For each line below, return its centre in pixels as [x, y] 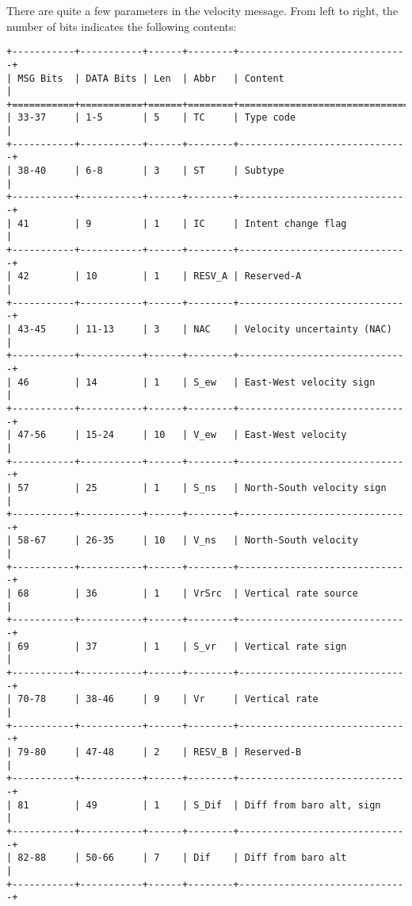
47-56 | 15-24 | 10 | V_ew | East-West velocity [182, 435]
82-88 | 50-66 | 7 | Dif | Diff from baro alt [182, 858]
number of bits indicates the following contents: [122, 26]
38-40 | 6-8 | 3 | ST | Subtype [151, 171]
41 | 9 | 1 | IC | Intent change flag [182, 223]
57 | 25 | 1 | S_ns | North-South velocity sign [202, 488]
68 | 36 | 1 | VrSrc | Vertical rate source [188, 594]
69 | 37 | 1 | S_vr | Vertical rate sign [182, 646]
